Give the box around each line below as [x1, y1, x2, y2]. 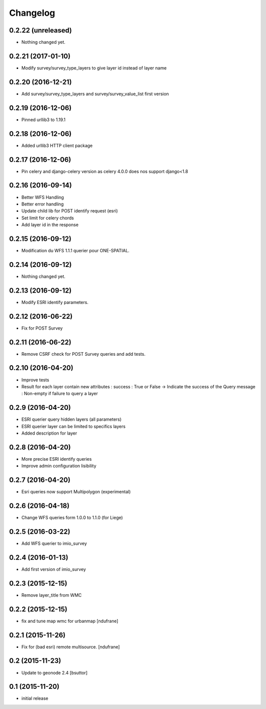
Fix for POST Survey [21, 325, 63, 331]
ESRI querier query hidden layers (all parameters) [21, 416, 122, 422]
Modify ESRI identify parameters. [21, 299, 89, 305]
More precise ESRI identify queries [21, 456, 92, 462]
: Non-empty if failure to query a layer [21, 391, 98, 397]
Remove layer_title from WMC [21, 592, 82, 598]
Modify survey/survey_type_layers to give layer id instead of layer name [21, 65, 167, 71]
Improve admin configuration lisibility [21, 463, 97, 469]
